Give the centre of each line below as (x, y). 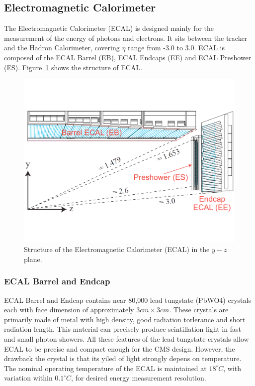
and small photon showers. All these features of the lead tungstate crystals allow (127, 339)
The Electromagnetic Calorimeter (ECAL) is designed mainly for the (109, 28)
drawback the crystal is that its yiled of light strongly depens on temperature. (123, 358)
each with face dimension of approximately (69, 310)
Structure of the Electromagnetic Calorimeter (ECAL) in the (117, 249)
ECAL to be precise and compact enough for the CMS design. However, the (120, 348)
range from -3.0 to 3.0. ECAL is (176, 48)
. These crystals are (199, 310)
